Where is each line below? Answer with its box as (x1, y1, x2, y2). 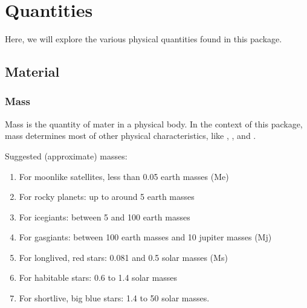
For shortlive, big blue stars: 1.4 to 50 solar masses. (19, 292, 210, 304)
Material (5, 62, 60, 81)
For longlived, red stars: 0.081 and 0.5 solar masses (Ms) (19, 251, 228, 263)
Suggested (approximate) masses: (5, 149, 128, 162)
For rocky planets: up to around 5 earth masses (19, 190, 195, 203)
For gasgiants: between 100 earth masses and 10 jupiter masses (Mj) (19, 231, 272, 243)
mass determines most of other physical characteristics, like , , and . (5, 129, 256, 142)
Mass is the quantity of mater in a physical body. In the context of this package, (5, 117, 303, 130)
